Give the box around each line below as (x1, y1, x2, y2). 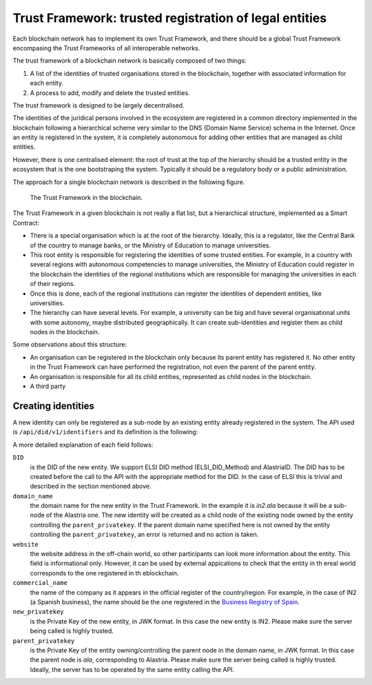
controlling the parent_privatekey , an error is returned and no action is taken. (30, 531, 259, 539)
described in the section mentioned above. (30, 482, 152, 491)
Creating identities (12, 400, 94, 411)
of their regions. (30, 280, 76, 288)
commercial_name (12, 579, 68, 587)
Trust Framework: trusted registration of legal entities (12, 10, 327, 25)
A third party (30, 382, 66, 391)
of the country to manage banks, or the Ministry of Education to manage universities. (30, 241, 271, 249)
